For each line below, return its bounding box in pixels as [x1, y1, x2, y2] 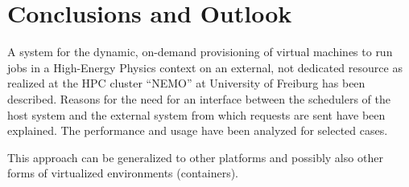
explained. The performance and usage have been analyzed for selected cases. [7, 122, 388, 139]
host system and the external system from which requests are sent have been [7, 106, 386, 123]
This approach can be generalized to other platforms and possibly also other [7, 148, 383, 165]
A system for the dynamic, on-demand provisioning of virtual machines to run [7, 43, 393, 60]
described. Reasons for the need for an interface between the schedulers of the [7, 90, 390, 107]
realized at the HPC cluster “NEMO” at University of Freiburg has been [7, 75, 366, 91]
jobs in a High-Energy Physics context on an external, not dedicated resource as [7, 59, 403, 75]
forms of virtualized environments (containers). [7, 165, 239, 181]
